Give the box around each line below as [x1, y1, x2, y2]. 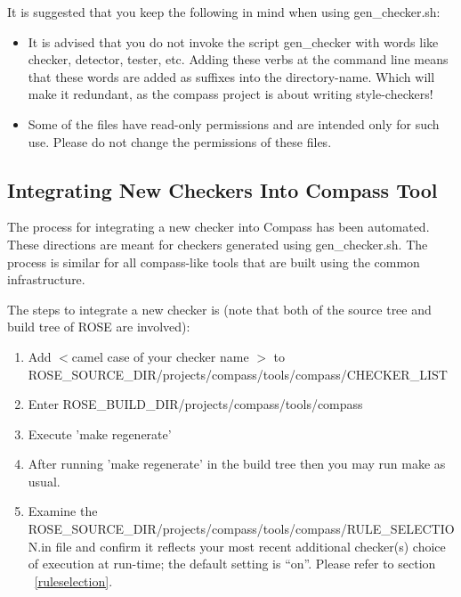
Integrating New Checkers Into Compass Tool [7, 176, 438, 203]
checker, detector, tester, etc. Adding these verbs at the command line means [28, 50, 449, 69]
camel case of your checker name [71, 347, 249, 365]
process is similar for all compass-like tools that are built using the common [7, 252, 420, 271]
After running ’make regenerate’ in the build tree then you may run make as [28, 454, 446, 473]
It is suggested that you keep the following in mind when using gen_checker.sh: [7, 3, 441, 20]
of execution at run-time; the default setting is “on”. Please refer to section [28, 554, 436, 573]
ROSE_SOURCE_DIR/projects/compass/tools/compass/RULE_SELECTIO [28, 519, 455, 538]
